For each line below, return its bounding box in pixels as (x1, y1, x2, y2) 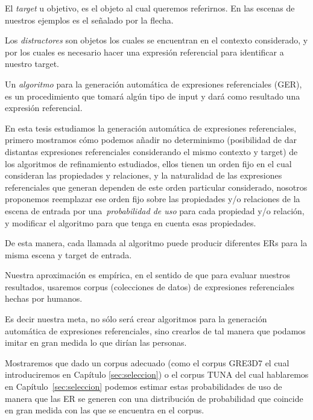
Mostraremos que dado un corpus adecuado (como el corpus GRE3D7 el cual (5, 356, 289, 369)
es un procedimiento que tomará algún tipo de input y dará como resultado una (5, 89, 300, 102)
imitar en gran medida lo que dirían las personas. (5, 336, 187, 349)
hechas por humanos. (5, 292, 83, 305)
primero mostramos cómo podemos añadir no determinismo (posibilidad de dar (5, 133, 297, 146)
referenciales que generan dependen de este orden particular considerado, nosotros (5, 180, 308, 193)
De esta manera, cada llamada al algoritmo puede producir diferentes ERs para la (5, 237, 308, 249)
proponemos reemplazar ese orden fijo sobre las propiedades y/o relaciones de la (5, 192, 300, 205)
